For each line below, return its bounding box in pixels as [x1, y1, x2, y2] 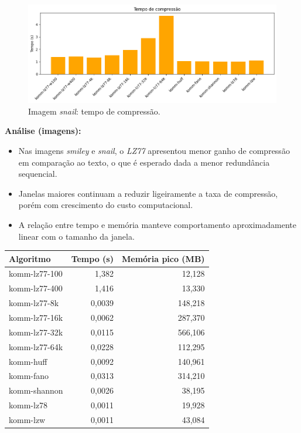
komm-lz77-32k [9, 325, 63, 338]
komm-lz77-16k [9, 311, 63, 323]
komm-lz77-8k [9, 297, 59, 309]
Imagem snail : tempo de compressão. [28, 105, 160, 117]
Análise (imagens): [5, 125, 81, 137]
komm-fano [9, 370, 49, 382]
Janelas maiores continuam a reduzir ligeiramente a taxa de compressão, [18, 187, 278, 199]
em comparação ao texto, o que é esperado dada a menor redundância [18, 156, 270, 168]
